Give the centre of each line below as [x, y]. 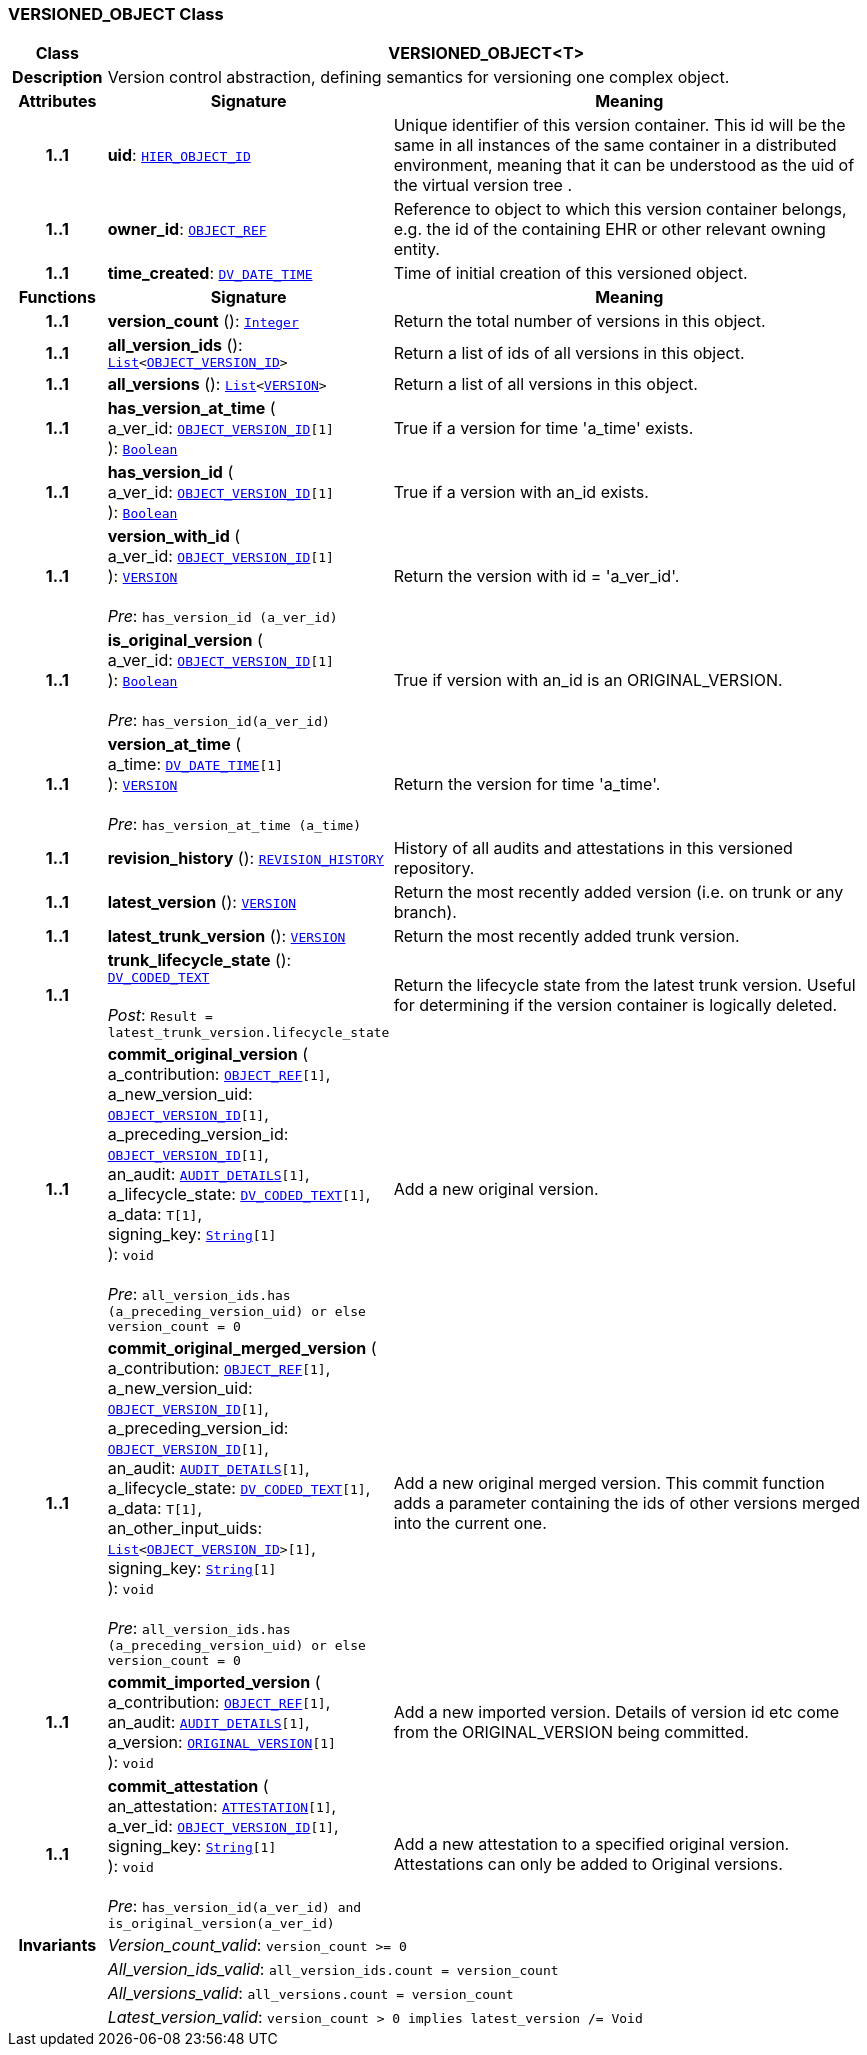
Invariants [57, 1945]
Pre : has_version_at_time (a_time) [234, 824]
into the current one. [470, 1523]
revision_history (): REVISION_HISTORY [245, 858]
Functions [57, 297]
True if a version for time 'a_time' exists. [543, 428]
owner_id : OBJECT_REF [187, 229]
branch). [425, 912]
